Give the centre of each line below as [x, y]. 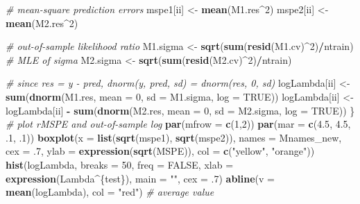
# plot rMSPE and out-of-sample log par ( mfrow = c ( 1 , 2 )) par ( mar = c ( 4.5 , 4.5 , [178, 124]
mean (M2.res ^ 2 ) [42, 23]
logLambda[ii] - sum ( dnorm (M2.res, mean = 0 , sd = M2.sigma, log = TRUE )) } [180, 110]
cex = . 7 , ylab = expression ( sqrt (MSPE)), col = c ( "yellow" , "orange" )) [160, 151]
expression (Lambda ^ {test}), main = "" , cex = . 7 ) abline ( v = [140, 178]
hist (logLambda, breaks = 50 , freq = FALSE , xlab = [120, 164]
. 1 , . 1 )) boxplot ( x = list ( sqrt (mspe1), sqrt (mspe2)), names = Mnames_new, [174, 137]
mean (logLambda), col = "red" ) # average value [110, 192]
